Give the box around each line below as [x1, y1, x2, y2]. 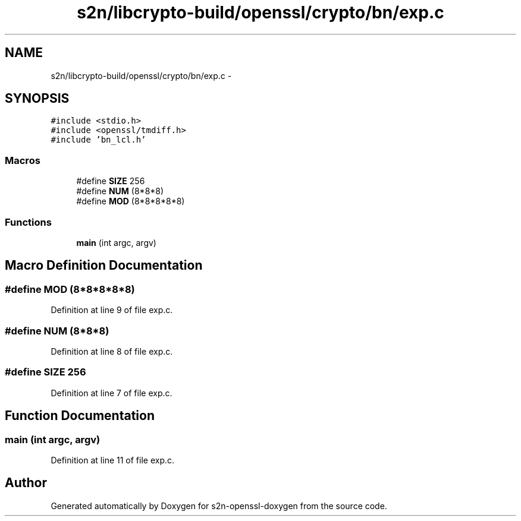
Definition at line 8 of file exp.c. [51, 346, 173, 356]
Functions [5, 216, 52, 228]
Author [5, 475, 47, 491]
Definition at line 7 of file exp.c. [51, 387, 172, 398]
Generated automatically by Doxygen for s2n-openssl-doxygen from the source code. [51, 500, 387, 511]
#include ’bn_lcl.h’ [51, 135, 146, 145]
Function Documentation [5, 408, 155, 424]
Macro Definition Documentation [5, 258, 203, 273]
